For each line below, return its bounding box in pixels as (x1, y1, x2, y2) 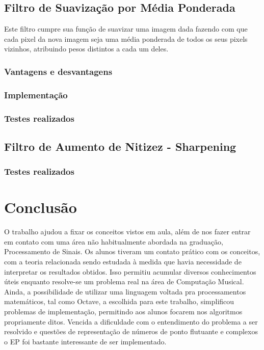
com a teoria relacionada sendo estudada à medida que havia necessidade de (4, 256, 242, 267)
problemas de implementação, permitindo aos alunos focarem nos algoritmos (4, 306, 243, 317)
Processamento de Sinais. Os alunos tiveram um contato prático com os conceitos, (4, 246, 260, 257)
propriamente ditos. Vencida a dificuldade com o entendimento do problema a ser (4, 316, 258, 327)
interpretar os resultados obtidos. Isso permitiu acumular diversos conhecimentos (4, 266, 256, 277)
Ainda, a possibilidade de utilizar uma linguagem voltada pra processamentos (4, 286, 246, 297)
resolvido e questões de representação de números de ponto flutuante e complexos (4, 326, 258, 337)
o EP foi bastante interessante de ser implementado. (4, 336, 167, 346)
